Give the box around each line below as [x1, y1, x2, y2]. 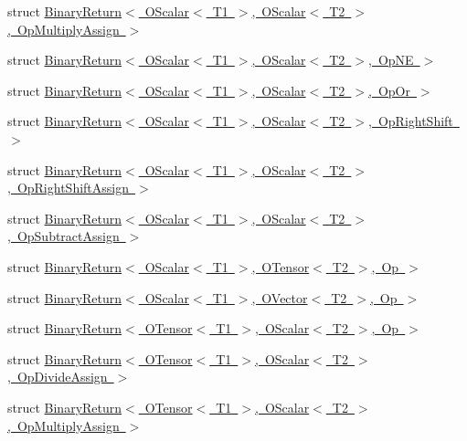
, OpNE [368, 50, 414, 69]
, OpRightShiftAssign [7, 178, 129, 197]
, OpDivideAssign [7, 367, 108, 386]
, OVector [251, 288, 308, 307]
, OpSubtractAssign [7, 226, 120, 246]
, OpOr [368, 80, 410, 100]
